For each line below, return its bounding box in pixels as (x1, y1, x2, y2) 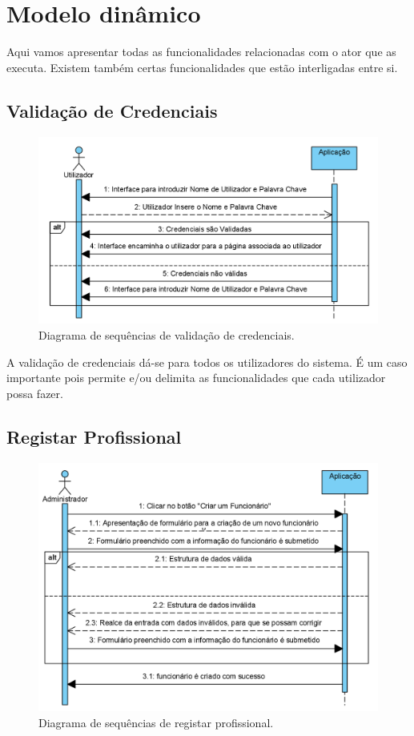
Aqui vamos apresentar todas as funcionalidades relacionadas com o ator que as (6, 43, 396, 60)
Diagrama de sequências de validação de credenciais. (38, 327, 295, 344)
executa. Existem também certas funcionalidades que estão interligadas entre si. (6, 58, 398, 75)
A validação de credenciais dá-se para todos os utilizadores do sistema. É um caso (6, 353, 408, 370)
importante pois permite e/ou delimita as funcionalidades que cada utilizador (6, 369, 386, 386)
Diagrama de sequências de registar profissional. (38, 714, 274, 730)
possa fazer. (6, 384, 63, 401)
